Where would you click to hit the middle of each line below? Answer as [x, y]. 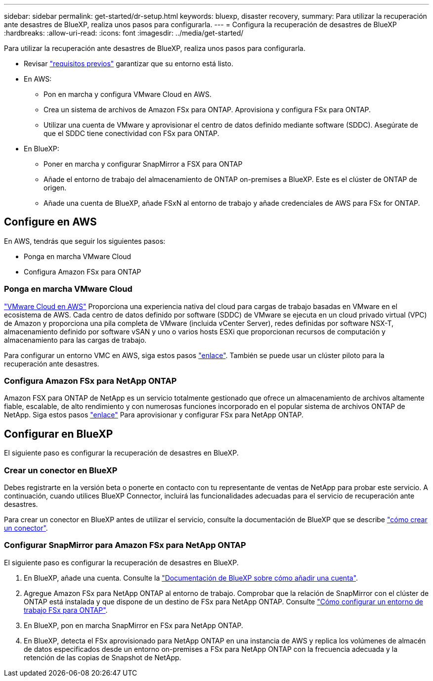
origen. [55, 188]
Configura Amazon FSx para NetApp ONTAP [90, 381]
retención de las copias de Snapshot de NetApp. [103, 657]
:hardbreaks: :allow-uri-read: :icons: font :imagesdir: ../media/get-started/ [124, 33]
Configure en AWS [50, 222]
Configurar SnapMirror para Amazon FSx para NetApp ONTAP [125, 545]
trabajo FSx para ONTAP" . [66, 610]
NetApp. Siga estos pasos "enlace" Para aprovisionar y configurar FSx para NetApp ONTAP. [154, 415]
